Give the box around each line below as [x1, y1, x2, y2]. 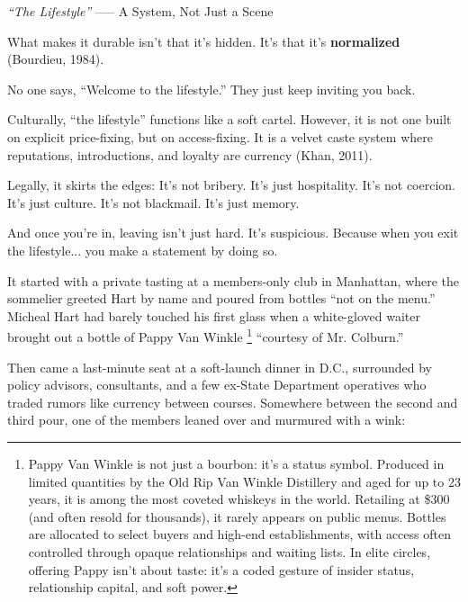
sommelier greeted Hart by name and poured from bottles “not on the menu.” [7, 289, 436, 308]
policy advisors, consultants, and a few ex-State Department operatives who [7, 375, 427, 394]
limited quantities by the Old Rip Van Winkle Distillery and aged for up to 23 [28, 472, 461, 490]
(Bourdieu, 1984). [7, 49, 104, 68]
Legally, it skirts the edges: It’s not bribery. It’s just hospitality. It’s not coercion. [7, 175, 455, 194]
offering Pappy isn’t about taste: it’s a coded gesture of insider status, [28, 560, 415, 579]
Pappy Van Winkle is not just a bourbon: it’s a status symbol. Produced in [28, 454, 445, 472]
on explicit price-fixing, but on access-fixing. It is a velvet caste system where [7, 127, 433, 146]
